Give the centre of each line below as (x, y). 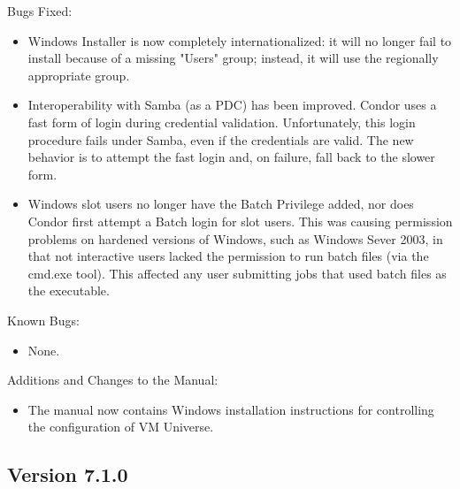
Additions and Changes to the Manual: (113, 380)
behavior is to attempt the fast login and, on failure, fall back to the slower (231, 157)
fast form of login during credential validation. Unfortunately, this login (222, 122)
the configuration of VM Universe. (121, 427)
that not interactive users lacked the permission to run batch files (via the (228, 256)
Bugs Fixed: (40, 11)
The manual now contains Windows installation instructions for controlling (231, 409)
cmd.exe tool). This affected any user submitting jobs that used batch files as (237, 273)
